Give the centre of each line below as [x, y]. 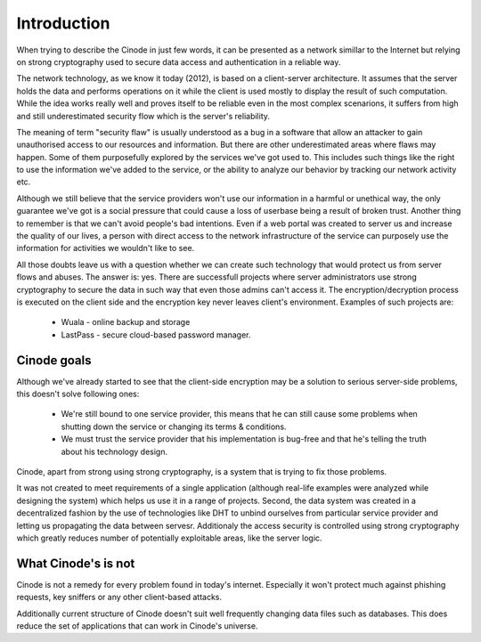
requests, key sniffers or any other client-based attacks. [119, 597]
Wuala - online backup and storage [126, 322]
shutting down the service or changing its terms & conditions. [174, 427]
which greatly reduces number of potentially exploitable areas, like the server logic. [169, 538]
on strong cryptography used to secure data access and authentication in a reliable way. [179, 61]
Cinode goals [54, 360]
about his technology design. [114, 451]
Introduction [63, 23]
